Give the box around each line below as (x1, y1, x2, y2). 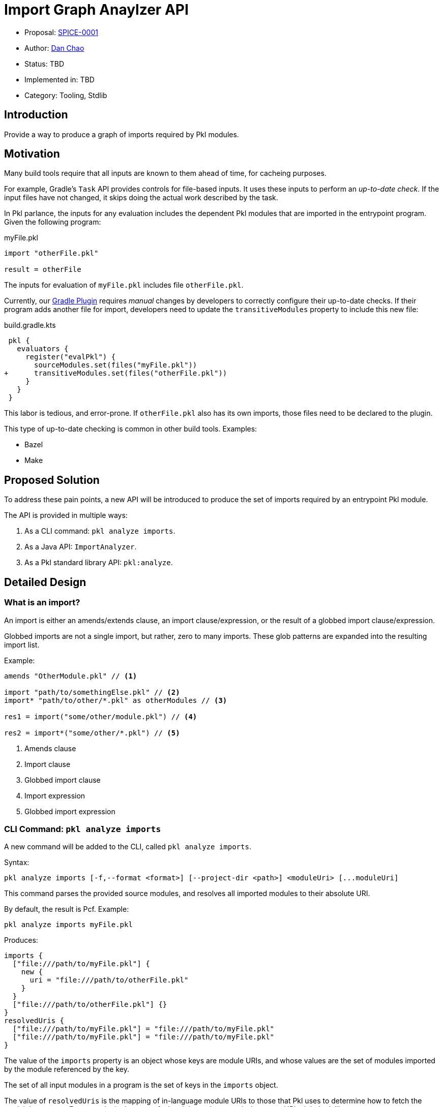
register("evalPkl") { (25, 353, 116, 361)
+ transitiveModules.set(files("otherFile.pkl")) (4, 369, 227, 378)
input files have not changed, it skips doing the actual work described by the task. (4, 193, 278, 202)
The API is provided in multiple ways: (4, 511, 128, 520)
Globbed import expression (24, 807, 115, 816)
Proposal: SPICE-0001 (24, 27, 98, 37)
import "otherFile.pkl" (4, 249, 99, 258)
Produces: (4, 936, 38, 945)
